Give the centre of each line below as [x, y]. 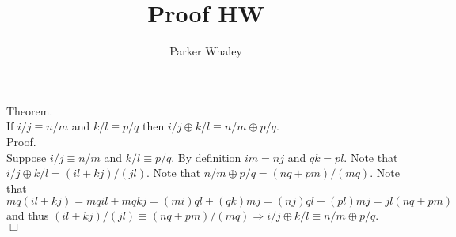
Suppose [27, 157]
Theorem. [30, 110]
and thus [28, 215]
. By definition [206, 157]
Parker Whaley [206, 51]
